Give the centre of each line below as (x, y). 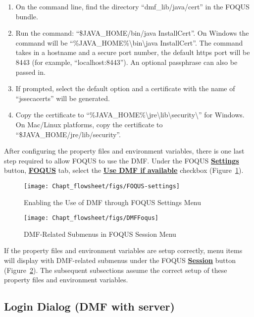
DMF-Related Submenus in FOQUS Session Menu (100, 234)
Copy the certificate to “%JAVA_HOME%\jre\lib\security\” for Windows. (130, 115)
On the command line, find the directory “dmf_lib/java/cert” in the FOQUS (132, 6)
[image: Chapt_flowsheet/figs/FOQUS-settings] (102, 186)
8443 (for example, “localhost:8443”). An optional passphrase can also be (127, 62)
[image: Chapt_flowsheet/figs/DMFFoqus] (91, 218)
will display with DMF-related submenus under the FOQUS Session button (120, 260)
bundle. (27, 16)
